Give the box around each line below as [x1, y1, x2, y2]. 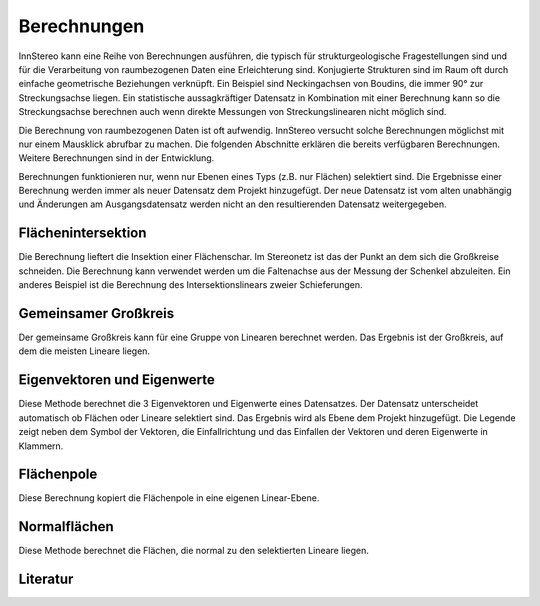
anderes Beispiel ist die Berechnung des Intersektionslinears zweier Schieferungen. [18, 279, 363, 291]
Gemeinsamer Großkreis [18, 305, 175, 322]
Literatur [18, 571, 74, 588]
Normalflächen [18, 518, 114, 535]
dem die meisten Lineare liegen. [18, 345, 150, 357]
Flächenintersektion [18, 225, 147, 242]
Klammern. [18, 440, 64, 452]
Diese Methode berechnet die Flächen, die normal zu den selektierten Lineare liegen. [18, 545, 369, 557]
